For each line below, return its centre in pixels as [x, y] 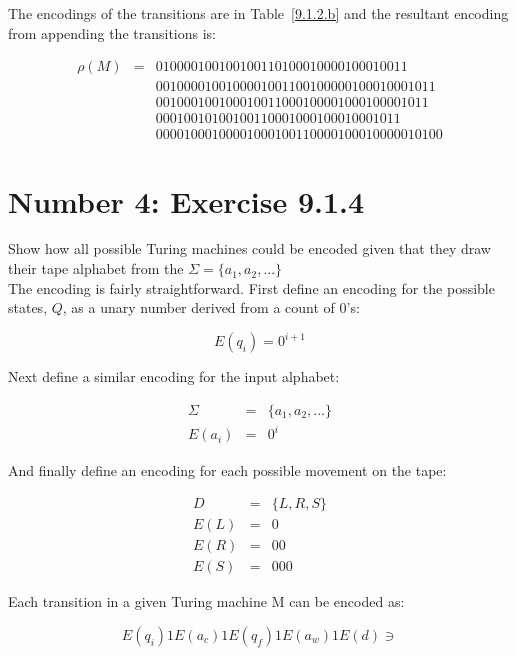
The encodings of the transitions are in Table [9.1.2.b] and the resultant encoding [258, 13]
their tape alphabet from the [96, 268]
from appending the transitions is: [112, 32]
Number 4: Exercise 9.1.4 [186, 200]
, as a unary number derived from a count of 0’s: [211, 307]
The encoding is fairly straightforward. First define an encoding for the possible [251, 287]
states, [28, 307]
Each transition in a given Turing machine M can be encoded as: [206, 601]
